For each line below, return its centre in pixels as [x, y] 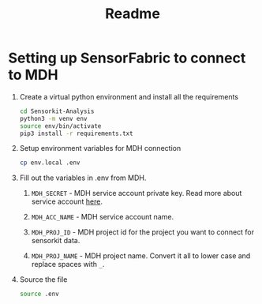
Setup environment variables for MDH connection [100, 148]
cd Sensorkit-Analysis [57, 111]
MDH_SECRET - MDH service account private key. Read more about [137, 193]
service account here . [67, 201]
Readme [133, 14]
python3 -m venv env [53, 118]
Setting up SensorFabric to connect [127, 58]
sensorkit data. [56, 241]
